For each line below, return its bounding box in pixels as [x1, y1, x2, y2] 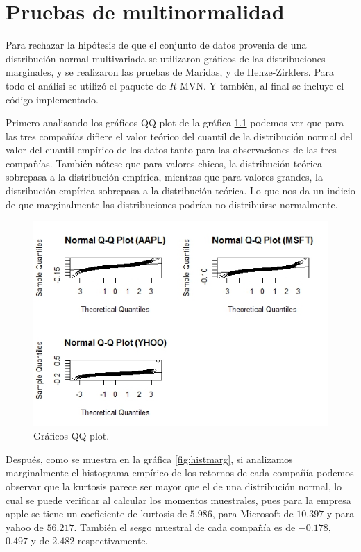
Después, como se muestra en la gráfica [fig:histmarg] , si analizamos [6, 451, 293, 466]
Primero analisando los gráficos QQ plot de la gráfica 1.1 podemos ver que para [6, 115, 344, 130]
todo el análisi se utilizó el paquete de [6, 78, 167, 92]
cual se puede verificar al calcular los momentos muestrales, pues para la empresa [6, 492, 351, 507]
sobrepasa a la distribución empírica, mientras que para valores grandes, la [6, 169, 323, 184]
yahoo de [6, 519, 44, 534]
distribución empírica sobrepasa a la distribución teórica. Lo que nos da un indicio [6, 183, 355, 198]
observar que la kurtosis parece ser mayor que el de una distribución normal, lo [6, 478, 342, 493]
